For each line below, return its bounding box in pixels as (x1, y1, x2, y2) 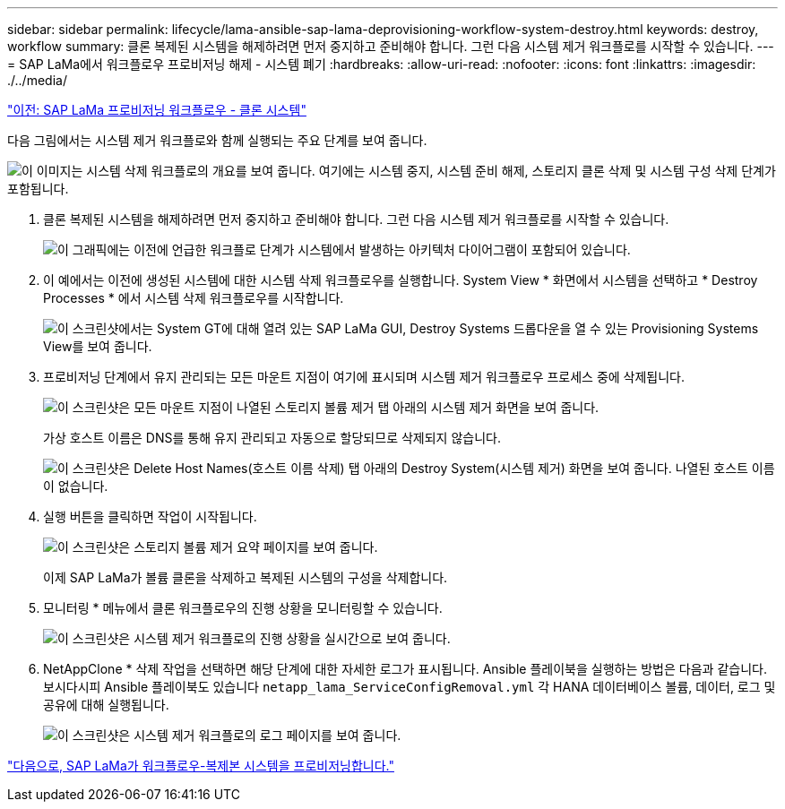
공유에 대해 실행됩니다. (43, 697, 169, 712)
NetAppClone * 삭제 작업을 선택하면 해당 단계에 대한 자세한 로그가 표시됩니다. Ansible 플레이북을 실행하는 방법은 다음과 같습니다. (43, 661, 767, 676)
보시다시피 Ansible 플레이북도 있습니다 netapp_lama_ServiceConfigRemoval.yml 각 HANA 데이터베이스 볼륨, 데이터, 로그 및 (43, 679, 776, 694)
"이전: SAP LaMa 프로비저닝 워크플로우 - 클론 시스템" (7, 102, 306, 117)
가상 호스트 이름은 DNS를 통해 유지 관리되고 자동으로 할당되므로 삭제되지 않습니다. (43, 430, 501, 445)
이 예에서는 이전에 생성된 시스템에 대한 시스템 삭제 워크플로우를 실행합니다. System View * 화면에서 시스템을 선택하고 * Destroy (43, 272, 758, 288)
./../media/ (7, 73, 67, 88)
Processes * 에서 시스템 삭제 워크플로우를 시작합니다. (43, 290, 344, 306)
